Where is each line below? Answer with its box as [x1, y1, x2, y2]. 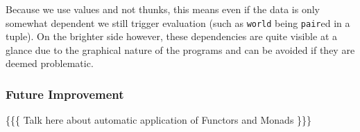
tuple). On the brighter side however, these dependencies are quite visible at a [6, 29, 338, 44]
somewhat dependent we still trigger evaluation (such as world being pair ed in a [6, 15, 350, 30]
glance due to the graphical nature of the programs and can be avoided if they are [6, 42, 355, 57]
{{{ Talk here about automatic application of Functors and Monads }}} [6, 113, 312, 127]
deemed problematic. [6, 56, 94, 70]
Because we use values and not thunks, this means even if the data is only [6, 2, 320, 16]
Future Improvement [6, 85, 124, 102]
